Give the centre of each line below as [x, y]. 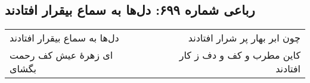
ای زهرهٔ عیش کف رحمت [61, 55]
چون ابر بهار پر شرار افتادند [244, 38]
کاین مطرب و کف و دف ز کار [240, 55]
